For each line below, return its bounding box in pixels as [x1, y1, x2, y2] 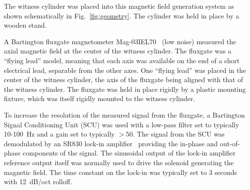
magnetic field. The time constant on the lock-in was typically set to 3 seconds [4, 167, 237, 177]
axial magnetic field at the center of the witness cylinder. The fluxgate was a [4, 46, 232, 56]
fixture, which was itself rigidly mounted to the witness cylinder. [4, 93, 195, 104]
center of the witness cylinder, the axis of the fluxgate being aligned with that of [4, 74, 243, 85]
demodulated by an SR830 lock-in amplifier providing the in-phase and [4, 138, 218, 148]
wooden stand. [4, 20, 47, 30]
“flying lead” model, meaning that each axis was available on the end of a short [4, 55, 240, 65]
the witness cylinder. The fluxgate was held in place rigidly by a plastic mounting [4, 84, 246, 94]
